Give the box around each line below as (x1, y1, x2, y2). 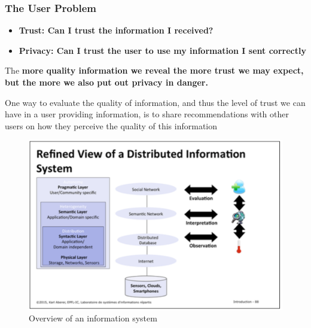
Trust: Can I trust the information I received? (19, 24, 214, 37)
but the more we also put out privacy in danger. (5, 76, 208, 88)
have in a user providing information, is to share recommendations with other (5, 108, 289, 120)
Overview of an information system (29, 312, 157, 324)
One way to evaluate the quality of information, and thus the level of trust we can (5, 96, 306, 108)
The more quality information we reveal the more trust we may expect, (5, 64, 304, 77)
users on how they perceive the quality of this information (5, 119, 218, 132)
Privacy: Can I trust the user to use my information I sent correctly (19, 44, 306, 56)
